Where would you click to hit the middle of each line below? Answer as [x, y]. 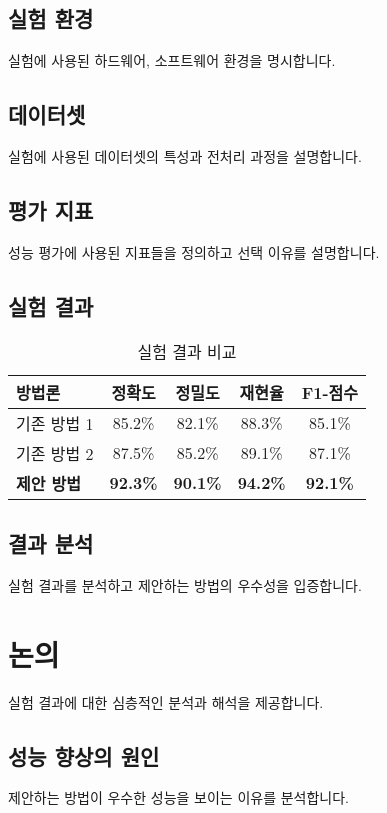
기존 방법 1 [55, 423]
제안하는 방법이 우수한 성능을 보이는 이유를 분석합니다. [178, 797]
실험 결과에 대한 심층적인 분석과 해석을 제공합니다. [166, 701]
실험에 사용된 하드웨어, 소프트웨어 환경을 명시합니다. [172, 60]
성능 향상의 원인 [84, 755]
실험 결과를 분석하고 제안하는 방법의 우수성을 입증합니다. [185, 584]
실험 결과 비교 [187, 351]
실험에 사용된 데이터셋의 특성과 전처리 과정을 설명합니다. [185, 156]
